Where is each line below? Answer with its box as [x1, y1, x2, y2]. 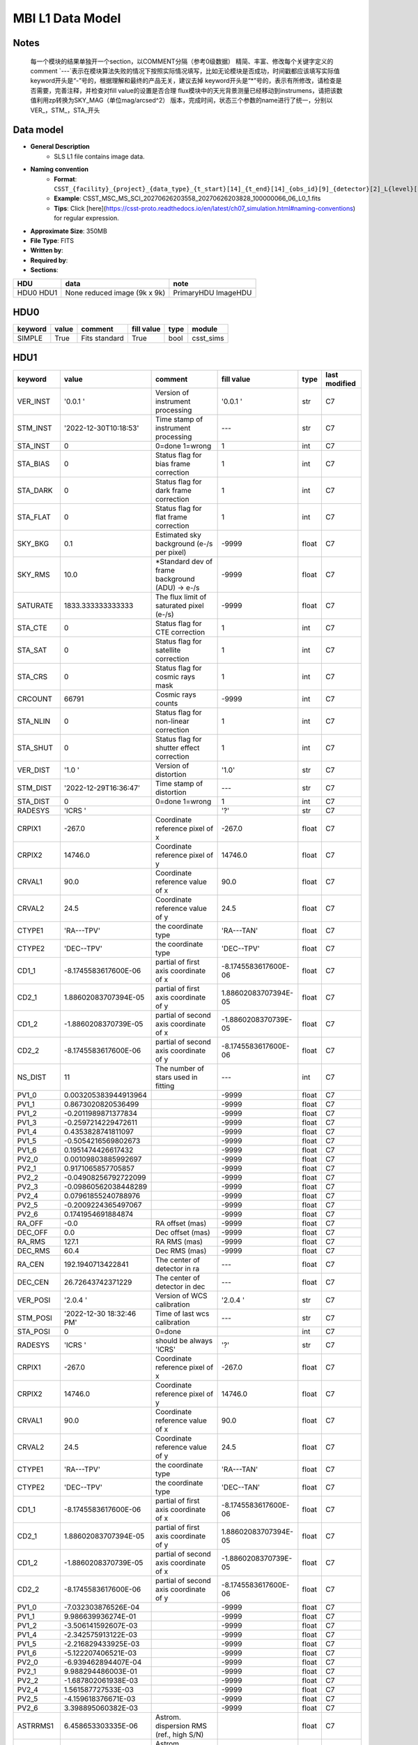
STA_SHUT [17, 743, 54, 752]
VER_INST [17, 396, 51, 406]
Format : [54, 174, 77, 183]
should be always [155, 1335, 212, 1345]
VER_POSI [17, 1295, 51, 1305]
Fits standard [81, 334, 125, 343]
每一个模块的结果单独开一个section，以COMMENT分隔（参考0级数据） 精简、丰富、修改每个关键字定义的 [30, 57, 334, 66]
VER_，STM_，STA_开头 [30, 105, 100, 114]
